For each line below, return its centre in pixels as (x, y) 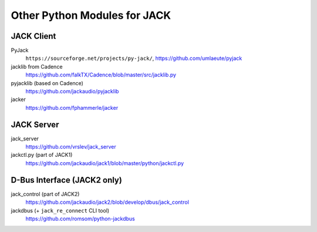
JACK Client (33, 36)
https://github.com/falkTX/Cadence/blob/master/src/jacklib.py (101, 75)
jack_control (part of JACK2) (45, 194)
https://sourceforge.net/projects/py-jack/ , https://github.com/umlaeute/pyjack (134, 58)
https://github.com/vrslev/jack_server (71, 147)
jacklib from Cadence (37, 66)
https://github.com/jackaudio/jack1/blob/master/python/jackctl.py (105, 163)
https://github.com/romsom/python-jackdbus (80, 218)
